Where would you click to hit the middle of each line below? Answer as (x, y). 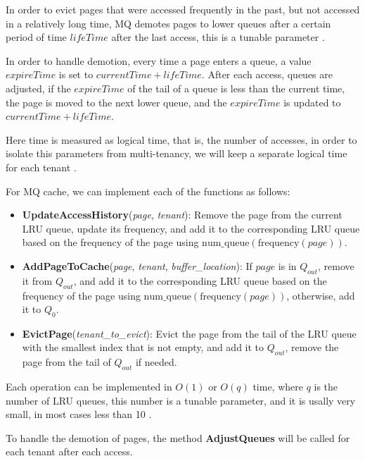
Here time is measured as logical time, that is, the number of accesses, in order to (181, 139)
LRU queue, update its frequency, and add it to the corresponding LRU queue (191, 228)
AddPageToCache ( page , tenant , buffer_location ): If (137, 265)
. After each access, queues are (267, 74)
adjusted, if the (38, 88)
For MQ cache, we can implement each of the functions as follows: (148, 191)
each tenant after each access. (69, 451)
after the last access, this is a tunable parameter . (218, 37)
